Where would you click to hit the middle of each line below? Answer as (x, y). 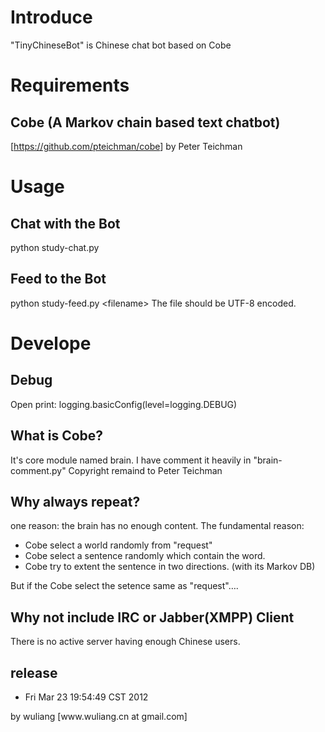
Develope (51, 343)
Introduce (51, 17)
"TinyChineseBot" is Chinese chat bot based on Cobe (121, 45)
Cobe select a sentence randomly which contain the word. (145, 556)
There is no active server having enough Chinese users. (125, 642)
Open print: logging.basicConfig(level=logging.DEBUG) (124, 404)
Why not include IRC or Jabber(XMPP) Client (152, 617)
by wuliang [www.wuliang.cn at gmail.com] (99, 716)
